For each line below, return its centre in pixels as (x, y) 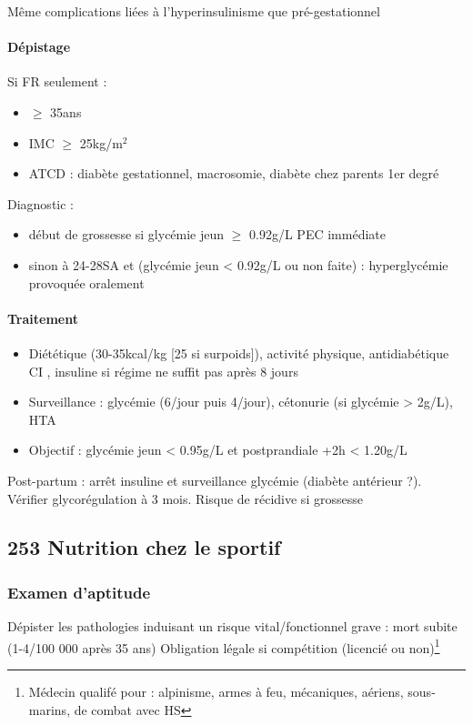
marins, (50, 709)
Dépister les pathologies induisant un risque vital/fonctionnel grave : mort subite (232, 626)
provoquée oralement (86, 282)
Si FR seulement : (57, 81)
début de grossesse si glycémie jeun (126, 234)
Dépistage (39, 47)
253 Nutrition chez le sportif (144, 547)
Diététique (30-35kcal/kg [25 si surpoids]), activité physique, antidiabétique (239, 352)
